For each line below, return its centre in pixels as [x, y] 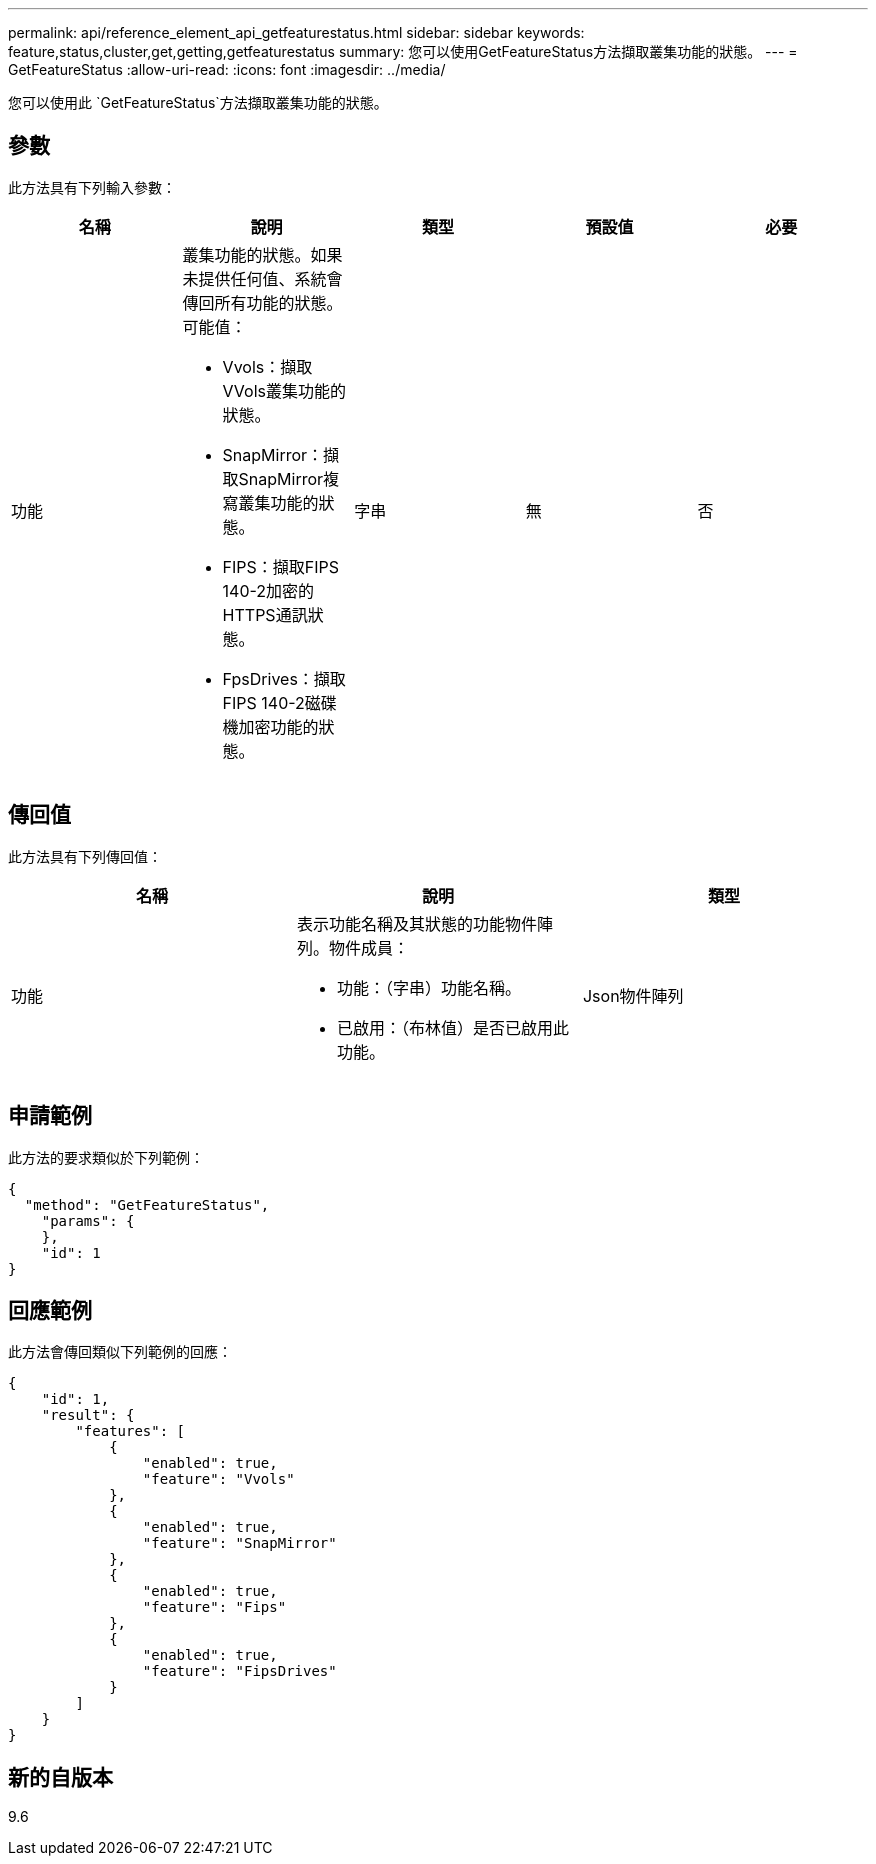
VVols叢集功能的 [284, 390]
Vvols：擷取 [267, 366]
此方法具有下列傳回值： [85, 856]
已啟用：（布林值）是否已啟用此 [452, 1027]
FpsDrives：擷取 [284, 678]
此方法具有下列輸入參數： [92, 187]
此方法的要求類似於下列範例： [106, 1157]
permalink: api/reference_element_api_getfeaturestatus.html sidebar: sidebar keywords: [296, 32]
